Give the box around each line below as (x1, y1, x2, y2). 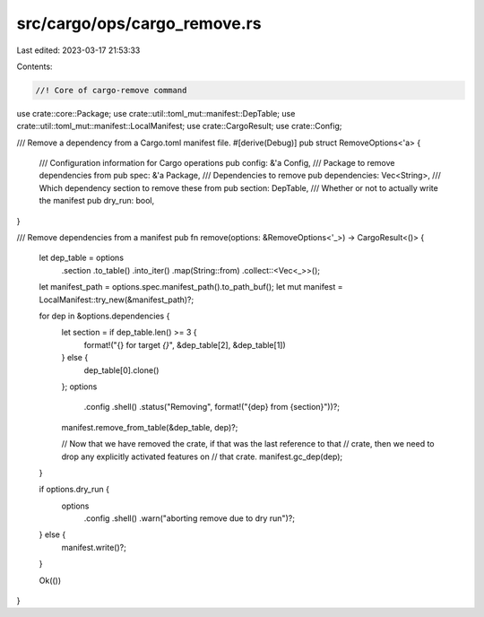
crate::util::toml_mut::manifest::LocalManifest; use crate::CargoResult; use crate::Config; (16, 121, 342, 132)
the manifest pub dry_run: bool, (39, 196, 155, 206)
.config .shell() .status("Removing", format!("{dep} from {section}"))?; (83, 402, 341, 413)
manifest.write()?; (61, 542, 127, 552)
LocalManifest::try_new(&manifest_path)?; (39, 294, 194, 305)
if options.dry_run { (39, 484, 109, 495)
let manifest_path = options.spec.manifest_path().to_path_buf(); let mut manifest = (39, 282, 343, 292)
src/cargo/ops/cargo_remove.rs (16, 13, 262, 33)
